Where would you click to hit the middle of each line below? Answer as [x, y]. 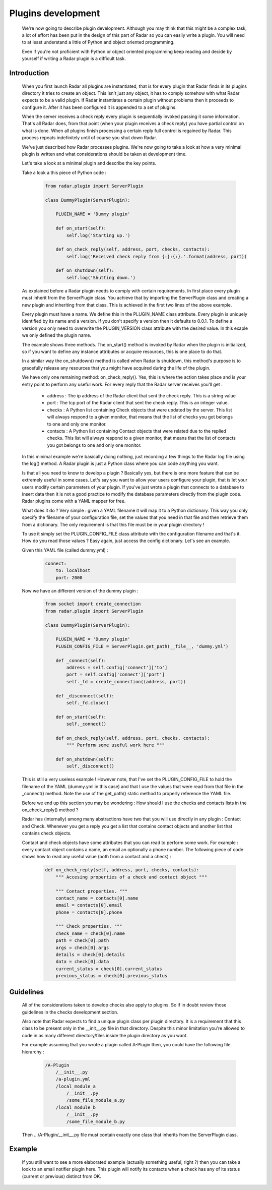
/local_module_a [76, 1086]
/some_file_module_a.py [96, 1100]
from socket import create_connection [93, 604]
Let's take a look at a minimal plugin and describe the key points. [89, 163]
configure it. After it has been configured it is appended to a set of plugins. [99, 107]
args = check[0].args [82, 947]
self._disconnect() [90, 766]
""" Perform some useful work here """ [115, 745]
